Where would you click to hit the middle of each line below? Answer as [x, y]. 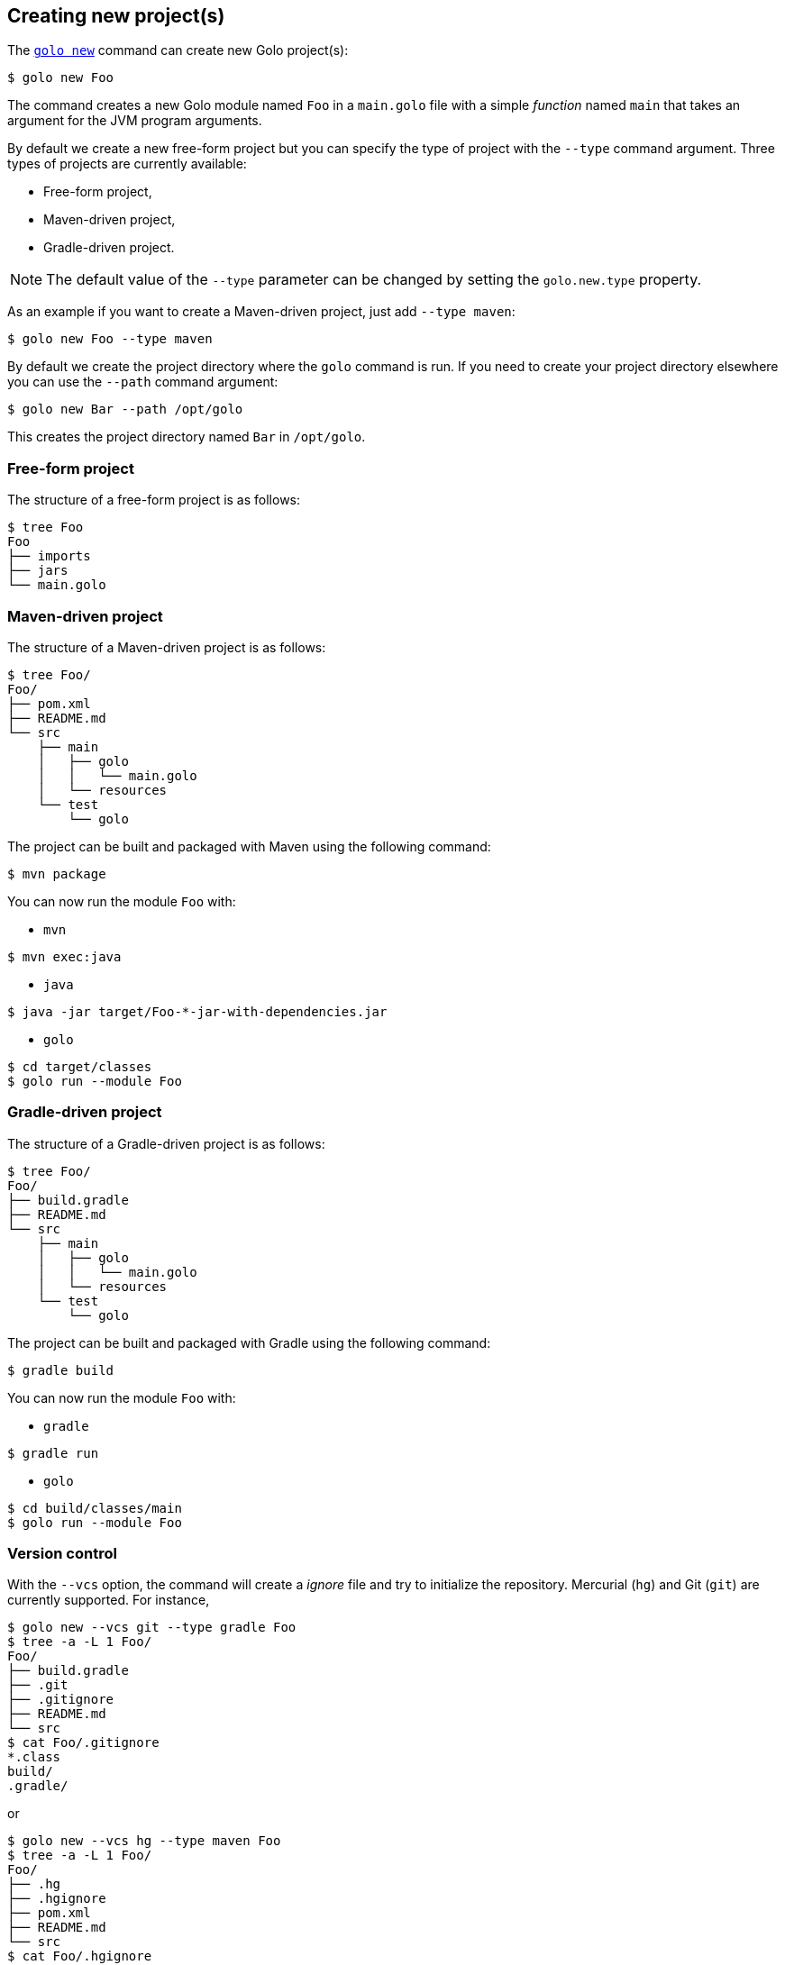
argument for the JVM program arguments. [135, 121]
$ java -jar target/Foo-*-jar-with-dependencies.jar [197, 1011]
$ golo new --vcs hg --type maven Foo [144, 1841]
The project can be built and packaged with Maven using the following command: [249, 846]
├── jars [38, 571]
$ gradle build [61, 1370]
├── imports [49, 556]
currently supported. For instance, [109, 1600]
